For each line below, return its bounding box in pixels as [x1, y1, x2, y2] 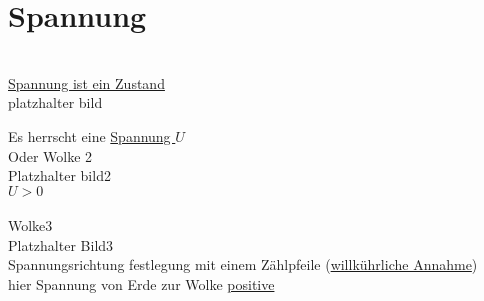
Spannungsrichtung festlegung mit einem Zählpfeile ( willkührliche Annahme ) [8, 254, 478, 275]
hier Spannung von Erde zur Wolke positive [8, 274, 275, 295]
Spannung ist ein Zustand [8, 72, 165, 93]
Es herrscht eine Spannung [8, 125, 171, 146]
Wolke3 [8, 215, 53, 236]
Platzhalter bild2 [8, 165, 111, 186]
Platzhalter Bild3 [8, 234, 114, 255]
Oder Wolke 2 [8, 145, 93, 166]
